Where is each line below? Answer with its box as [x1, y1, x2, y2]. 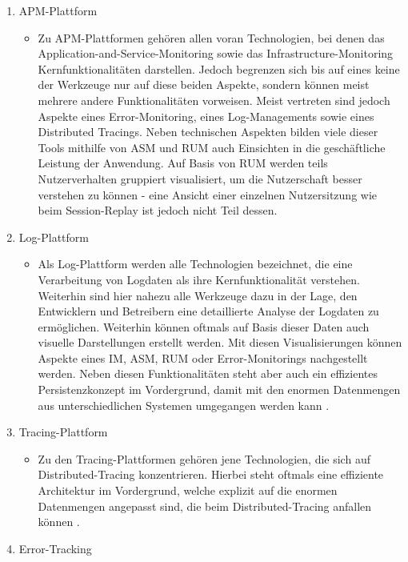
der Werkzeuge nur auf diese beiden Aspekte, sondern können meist [38, 76, 370, 93]
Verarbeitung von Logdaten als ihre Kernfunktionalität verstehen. [38, 271, 360, 287]
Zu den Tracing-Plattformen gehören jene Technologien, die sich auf [38, 450, 370, 467]
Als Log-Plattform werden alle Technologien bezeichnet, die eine [38, 255, 353, 272]
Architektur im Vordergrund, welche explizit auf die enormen [38, 482, 338, 499]
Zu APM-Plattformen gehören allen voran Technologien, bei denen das [38, 29, 385, 46]
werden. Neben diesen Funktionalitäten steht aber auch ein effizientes [38, 365, 378, 382]
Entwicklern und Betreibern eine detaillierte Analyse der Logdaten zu [38, 303, 379, 319]
